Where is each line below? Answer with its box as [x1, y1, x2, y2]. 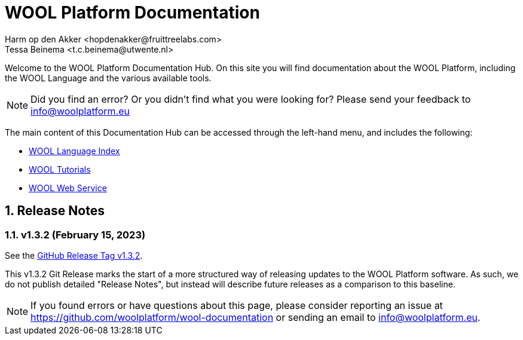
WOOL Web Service [29, 182, 107, 193]
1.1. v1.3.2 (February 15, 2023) [5, 228, 146, 241]
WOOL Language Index [29, 145, 120, 156]
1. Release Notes [5, 203, 105, 219]
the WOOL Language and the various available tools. [5, 72, 212, 83]
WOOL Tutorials [29, 164, 91, 174]
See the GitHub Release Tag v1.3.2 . [5, 250, 143, 261]
